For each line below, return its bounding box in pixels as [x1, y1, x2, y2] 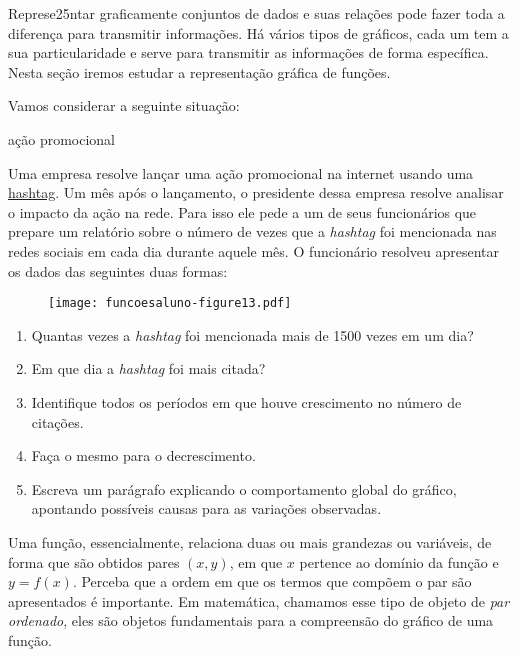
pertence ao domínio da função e [299, 551, 499, 572]
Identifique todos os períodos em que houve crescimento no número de [31, 391, 462, 412]
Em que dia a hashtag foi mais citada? [31, 358, 266, 379]
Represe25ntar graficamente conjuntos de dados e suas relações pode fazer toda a [8, 3, 505, 23]
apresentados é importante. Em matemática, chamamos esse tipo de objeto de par [8, 590, 510, 611]
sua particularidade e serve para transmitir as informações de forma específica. [8, 42, 489, 63]
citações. [31, 411, 84, 432]
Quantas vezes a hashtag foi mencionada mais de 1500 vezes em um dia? [31, 324, 474, 345]
